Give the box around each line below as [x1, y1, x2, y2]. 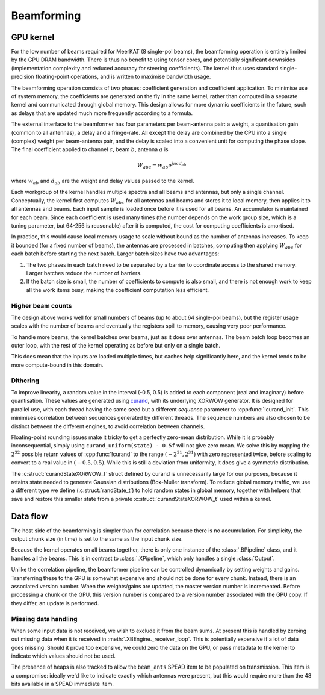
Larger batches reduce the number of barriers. [26, 270, 142, 276]
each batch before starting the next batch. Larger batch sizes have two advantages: [11, 250, 220, 257]
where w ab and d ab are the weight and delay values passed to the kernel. [11, 178, 195, 186]
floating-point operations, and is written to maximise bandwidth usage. [35, 73, 211, 81]
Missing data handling [11, 614, 78, 623]
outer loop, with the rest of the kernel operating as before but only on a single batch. [11, 342, 221, 349]
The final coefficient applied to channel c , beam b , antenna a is [11, 146, 169, 153]
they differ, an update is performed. [11, 599, 99, 606]
